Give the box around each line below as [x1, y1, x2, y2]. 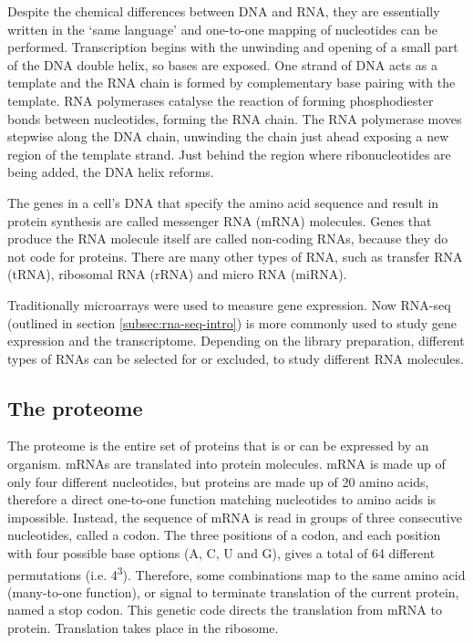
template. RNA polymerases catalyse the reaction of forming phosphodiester [7, 90, 434, 109]
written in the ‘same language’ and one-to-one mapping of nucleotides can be [7, 19, 437, 38]
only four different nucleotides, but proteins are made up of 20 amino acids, [7, 472, 429, 491]
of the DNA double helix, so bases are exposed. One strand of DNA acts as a [7, 55, 437, 74]
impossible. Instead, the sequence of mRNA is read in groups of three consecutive [7, 507, 462, 526]
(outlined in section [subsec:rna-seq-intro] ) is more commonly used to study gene [7, 313, 457, 332]
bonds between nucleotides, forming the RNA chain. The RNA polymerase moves [7, 109, 462, 128]
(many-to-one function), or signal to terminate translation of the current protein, [7, 582, 459, 601]
